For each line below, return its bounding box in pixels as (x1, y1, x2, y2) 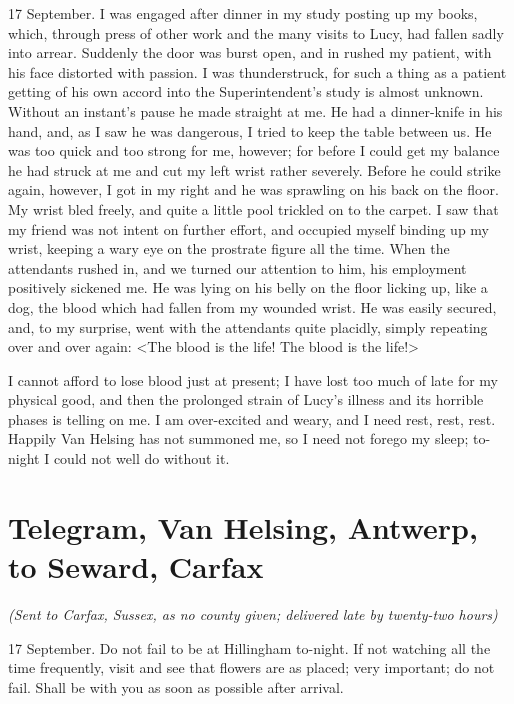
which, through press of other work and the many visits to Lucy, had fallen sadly (8, 22, 504, 43)
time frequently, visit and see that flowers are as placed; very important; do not (8, 657, 495, 678)
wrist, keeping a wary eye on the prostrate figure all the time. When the (8, 238, 450, 259)
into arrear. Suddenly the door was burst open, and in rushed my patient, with (8, 42, 492, 63)
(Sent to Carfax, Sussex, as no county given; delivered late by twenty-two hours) (8, 603, 498, 624)
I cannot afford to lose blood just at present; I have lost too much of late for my (8, 369, 498, 390)
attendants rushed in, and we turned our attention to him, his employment (8, 257, 467, 278)
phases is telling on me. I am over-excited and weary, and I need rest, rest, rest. (8, 408, 496, 429)
